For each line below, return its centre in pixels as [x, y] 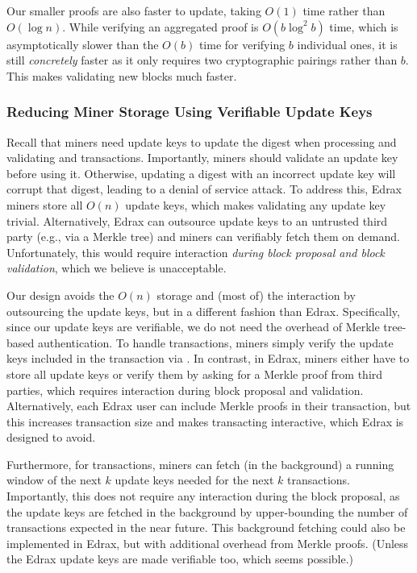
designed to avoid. [51, 437]
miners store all [45, 204]
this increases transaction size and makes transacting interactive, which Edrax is [205, 421]
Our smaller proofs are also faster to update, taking [134, 10]
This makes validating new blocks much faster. [122, 75]
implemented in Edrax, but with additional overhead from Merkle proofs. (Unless [208, 543]
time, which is [364, 26]
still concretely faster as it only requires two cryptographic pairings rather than [202, 60]
